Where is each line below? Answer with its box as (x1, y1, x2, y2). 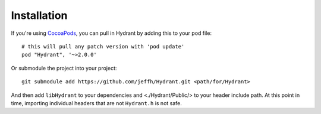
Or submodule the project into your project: (11, 64, 117, 71)
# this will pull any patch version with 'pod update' (21, 43, 185, 50)
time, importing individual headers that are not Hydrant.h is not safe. (11, 99, 182, 106)
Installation (11, 9, 68, 22)
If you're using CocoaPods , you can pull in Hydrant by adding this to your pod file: (11, 30, 212, 37)
